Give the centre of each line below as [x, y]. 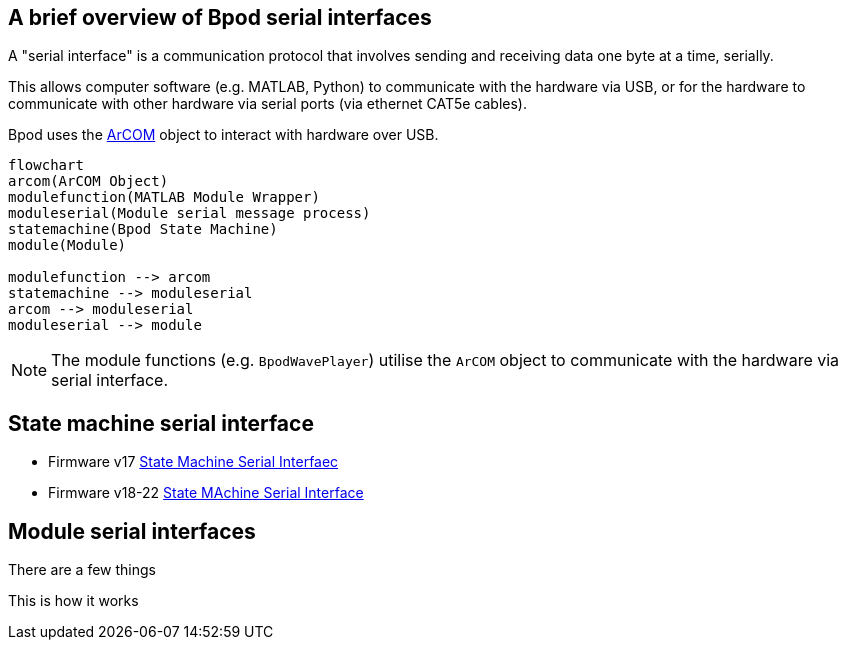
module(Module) [67, 245]
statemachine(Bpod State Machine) [143, 229]
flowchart [46, 165]
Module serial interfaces [132, 531]
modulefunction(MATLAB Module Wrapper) [164, 197]
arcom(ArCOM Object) [88, 181]
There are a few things [82, 570]
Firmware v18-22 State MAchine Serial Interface [206, 493]
